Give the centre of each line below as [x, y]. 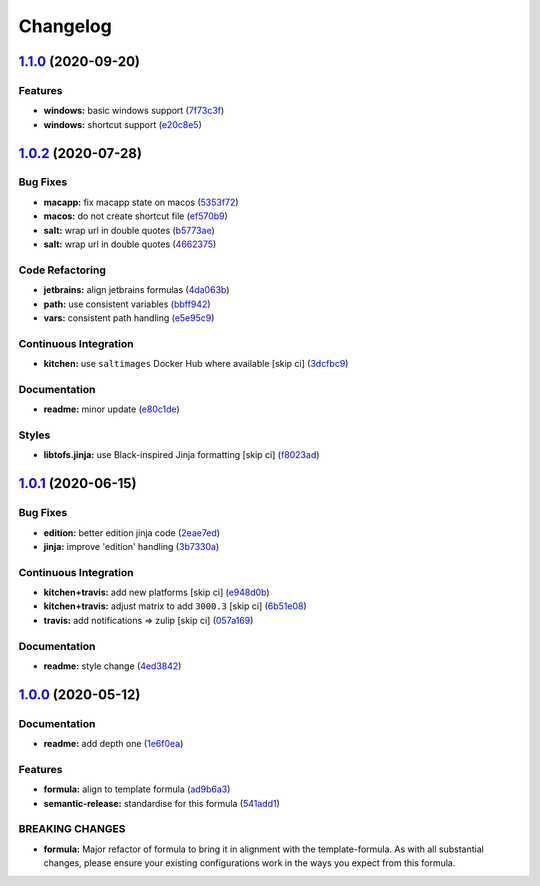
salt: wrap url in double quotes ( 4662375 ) [130, 244]
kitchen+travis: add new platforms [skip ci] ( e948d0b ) [156, 592]
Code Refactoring [62, 270]
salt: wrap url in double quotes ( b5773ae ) [129, 230]
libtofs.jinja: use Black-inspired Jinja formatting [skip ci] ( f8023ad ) [181, 455]
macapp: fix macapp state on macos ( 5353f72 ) [141, 202]
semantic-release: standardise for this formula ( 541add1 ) [161, 803]
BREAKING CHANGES [72, 829]
